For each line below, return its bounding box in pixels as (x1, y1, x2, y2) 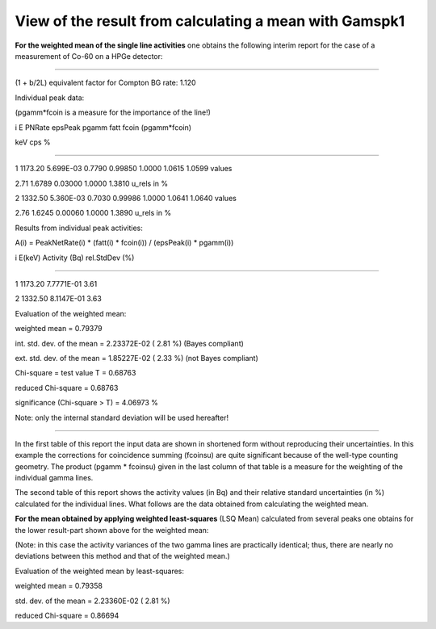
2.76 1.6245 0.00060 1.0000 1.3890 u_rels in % (15, 208, 172, 218)
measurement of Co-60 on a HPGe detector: (15, 51, 163, 61)
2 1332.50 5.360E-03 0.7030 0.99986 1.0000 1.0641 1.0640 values (15, 194, 237, 203)
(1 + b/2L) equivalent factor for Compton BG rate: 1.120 (15, 78, 197, 88)
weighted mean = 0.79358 (15, 581, 103, 591)
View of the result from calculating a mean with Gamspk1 (15, 12, 405, 30)
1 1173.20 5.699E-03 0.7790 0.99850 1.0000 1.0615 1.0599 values (15, 164, 233, 174)
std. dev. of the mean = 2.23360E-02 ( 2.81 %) (15, 596, 170, 606)
